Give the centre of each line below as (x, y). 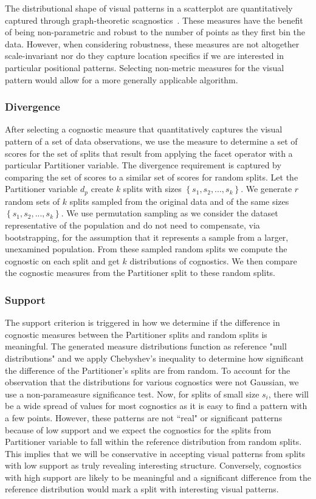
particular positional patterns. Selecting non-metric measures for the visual (145, 67)
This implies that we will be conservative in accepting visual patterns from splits (155, 453)
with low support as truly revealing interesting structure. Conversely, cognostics (153, 465)
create (102, 189)
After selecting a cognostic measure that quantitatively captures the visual (144, 129)
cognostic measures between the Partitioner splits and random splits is (136, 334)
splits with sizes (152, 189)
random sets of (33, 201)
